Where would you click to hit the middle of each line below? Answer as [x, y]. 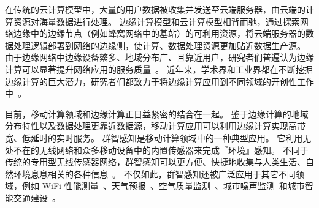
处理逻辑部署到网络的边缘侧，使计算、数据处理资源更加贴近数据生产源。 [159, 45]
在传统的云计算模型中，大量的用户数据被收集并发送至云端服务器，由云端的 [155, 9]
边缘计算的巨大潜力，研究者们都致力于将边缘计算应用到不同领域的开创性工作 [159, 81]
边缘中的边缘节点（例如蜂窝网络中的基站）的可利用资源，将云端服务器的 [159, 33]
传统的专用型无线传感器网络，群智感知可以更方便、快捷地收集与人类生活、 [155, 162]
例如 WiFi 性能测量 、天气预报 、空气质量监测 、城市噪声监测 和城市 [163, 186]
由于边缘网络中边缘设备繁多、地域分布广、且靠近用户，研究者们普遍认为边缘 [159, 57]
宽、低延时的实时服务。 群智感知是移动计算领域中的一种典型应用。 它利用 [154, 137]
